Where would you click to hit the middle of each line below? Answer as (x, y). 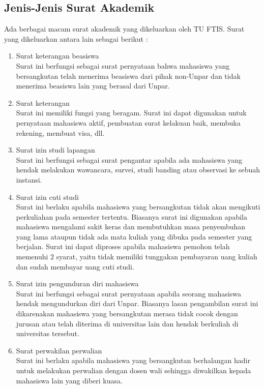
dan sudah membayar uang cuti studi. (75, 266)
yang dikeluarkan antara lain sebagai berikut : (76, 38)
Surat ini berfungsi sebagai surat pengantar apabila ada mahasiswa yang (129, 159)
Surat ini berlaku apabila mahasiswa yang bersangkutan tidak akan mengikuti (138, 207)
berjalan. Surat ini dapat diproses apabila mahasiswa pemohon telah (123, 246)
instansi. (29, 179)
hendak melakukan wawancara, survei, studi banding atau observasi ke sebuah (138, 170)
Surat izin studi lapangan (55, 150)
